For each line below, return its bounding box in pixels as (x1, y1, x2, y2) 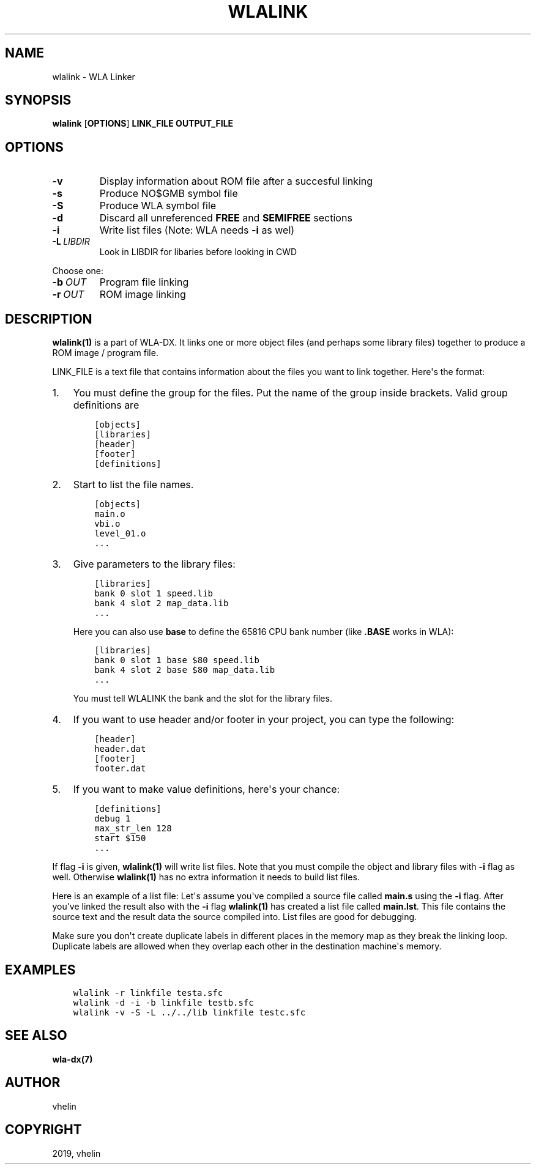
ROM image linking (99, 288, 186, 301)
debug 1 (94, 814, 131, 824)
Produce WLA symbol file (99, 199, 217, 212)
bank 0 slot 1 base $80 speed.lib (94, 655, 259, 666)
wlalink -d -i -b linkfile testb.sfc (73, 997, 254, 1008)
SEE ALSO (5, 1028, 67, 1044)
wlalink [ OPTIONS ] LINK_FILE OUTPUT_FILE (52, 118, 234, 129)
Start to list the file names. (73, 478, 194, 491)
